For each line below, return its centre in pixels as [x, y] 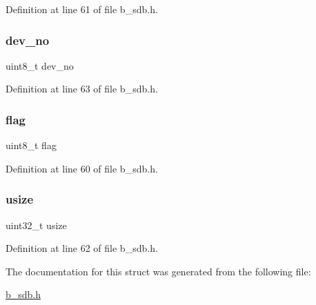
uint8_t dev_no [40, 65]
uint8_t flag [31, 145]
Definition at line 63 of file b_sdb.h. [82, 89]
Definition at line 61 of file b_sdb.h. [82, 9]
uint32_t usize [36, 225]
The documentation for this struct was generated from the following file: [158, 271]
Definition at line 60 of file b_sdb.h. [82, 168]
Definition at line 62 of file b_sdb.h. [82, 248]
